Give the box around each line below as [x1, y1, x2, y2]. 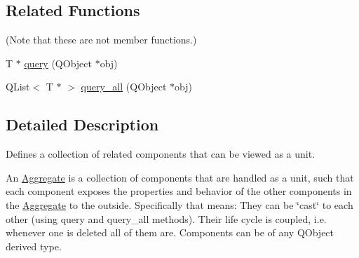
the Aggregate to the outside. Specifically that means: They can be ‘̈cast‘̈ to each [6, 197, 353, 212]
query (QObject [24, 55, 92, 70]
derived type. [6, 238, 62, 253]
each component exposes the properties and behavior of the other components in [6, 184, 352, 198]
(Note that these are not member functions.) [6, 32, 197, 47]
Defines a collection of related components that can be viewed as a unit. [6, 147, 316, 161]
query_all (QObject [81, 79, 167, 94]
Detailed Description [6, 114, 159, 135]
